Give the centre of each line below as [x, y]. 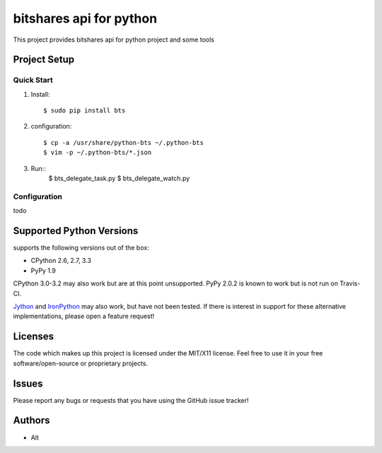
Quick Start [33, 80]
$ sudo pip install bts [85, 111]
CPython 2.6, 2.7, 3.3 [61, 261]
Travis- [350, 283]
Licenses [34, 337]
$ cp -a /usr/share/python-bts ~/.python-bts [124, 142]
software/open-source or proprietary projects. [81, 363]
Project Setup [44, 60]
